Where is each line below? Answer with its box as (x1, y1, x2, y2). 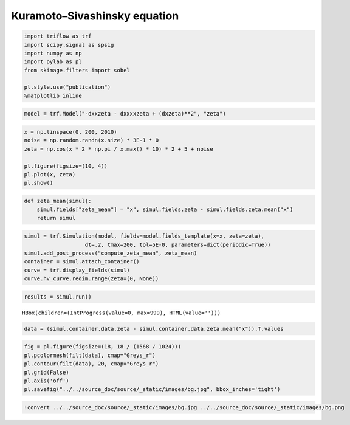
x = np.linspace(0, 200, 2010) (24, 128, 118, 136)
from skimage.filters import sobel (24, 67, 130, 74)
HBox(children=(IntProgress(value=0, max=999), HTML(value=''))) (22, 309, 221, 316)
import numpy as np (24, 49, 82, 57)
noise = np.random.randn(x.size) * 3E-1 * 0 (24, 137, 159, 144)
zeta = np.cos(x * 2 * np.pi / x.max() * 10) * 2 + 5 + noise (24, 145, 213, 152)
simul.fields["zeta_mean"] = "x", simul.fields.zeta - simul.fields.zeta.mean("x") (36, 206, 293, 213)
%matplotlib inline (24, 92, 82, 99)
